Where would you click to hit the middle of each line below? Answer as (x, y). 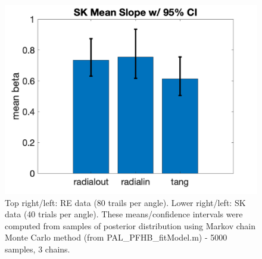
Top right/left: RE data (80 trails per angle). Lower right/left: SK (125, 202)
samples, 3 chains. (38, 249)
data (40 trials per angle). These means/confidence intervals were (124, 214)
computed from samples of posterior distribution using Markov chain (130, 225)
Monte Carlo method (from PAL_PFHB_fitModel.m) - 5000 (116, 237)
